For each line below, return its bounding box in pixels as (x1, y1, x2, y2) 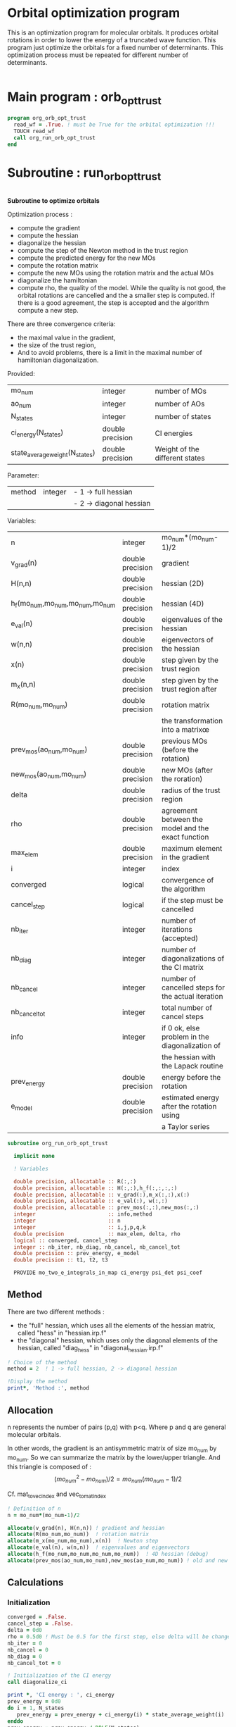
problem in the (161, 1032, 209, 1042)
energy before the (161, 1073, 221, 1083)
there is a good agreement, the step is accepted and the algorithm (17, 299, 209, 307)
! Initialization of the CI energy (7, 1672, 112, 1679)
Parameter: (7, 470, 40, 480)
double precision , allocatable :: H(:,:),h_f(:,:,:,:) (13, 1185, 178, 1192)
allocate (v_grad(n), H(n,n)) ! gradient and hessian (7, 1524, 165, 1531)
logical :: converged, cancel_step (13, 1237, 118, 1244)
